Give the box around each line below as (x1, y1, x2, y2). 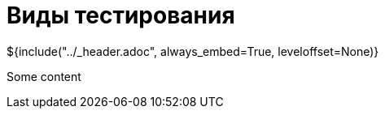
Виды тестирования (7, 2, 235, 29)
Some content (7, 69, 81, 83)
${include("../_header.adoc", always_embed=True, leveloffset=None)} (7, 44, 379, 58)
